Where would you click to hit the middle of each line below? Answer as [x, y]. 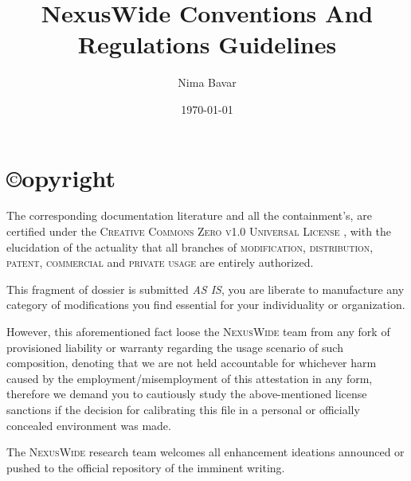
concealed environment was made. [89, 425]
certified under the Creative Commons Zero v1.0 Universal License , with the [199, 231]
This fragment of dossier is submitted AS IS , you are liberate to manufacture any [205, 289]
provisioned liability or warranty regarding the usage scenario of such [175, 347]
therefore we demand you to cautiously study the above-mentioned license [187, 394]
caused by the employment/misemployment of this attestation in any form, [190, 378]
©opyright [61, 177]
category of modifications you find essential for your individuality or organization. [206, 305]
